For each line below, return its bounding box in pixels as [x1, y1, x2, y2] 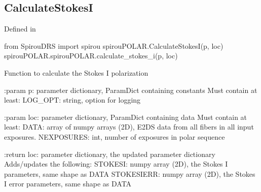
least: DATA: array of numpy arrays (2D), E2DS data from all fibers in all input [4, 121, 254, 132]
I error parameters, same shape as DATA [4, 178, 132, 189]
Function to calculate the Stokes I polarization [4, 67, 148, 78]
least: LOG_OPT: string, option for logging [4, 94, 141, 105]
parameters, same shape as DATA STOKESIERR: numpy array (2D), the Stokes [4, 168, 255, 179]
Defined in [4, 23, 36, 34]
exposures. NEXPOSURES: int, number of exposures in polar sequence [4, 131, 225, 142]
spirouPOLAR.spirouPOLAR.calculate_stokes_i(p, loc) [4, 50, 178, 61]
